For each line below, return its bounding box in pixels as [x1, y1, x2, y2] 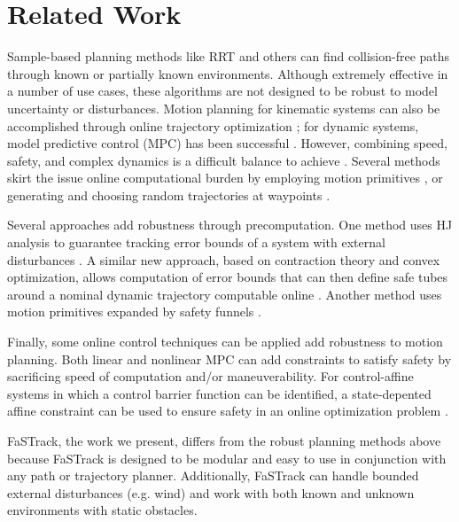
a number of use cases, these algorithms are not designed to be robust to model [7, 82, 438, 100]
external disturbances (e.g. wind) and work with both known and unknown [7, 483, 415, 502]
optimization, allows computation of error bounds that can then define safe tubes [7, 268, 448, 286]
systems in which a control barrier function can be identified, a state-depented [7, 384, 432, 402]
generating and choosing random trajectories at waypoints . [7, 185, 331, 204]
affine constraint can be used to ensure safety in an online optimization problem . [7, 401, 448, 420]
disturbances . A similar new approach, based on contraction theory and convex [7, 250, 440, 269]
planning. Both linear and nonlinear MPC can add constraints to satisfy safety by [7, 349, 452, 368]
